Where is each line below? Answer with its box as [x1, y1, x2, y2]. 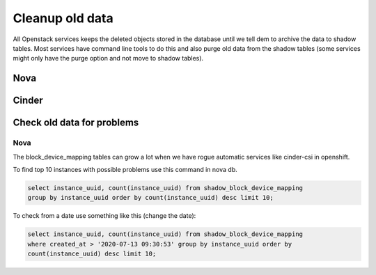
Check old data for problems [13, 117, 139, 129]
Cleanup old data [13, 10, 114, 26]
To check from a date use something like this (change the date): [13, 212, 196, 220]
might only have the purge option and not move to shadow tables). [13, 54, 204, 63]
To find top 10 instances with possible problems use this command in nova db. [13, 165, 237, 173]
